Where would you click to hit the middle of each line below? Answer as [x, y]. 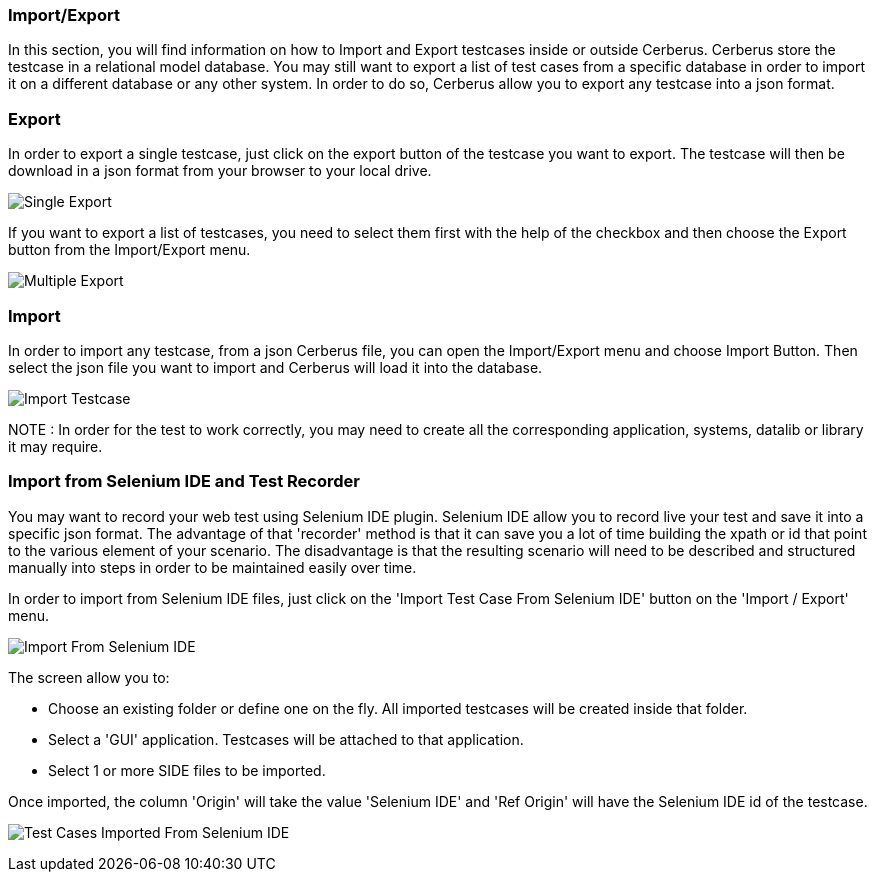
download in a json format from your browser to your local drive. [220, 171]
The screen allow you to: [89, 677]
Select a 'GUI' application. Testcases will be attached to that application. [286, 739]
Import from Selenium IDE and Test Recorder [184, 481]
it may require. [55, 446]
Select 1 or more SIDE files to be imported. [187, 770]
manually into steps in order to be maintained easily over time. [212, 567]
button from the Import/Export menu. [129, 250]
